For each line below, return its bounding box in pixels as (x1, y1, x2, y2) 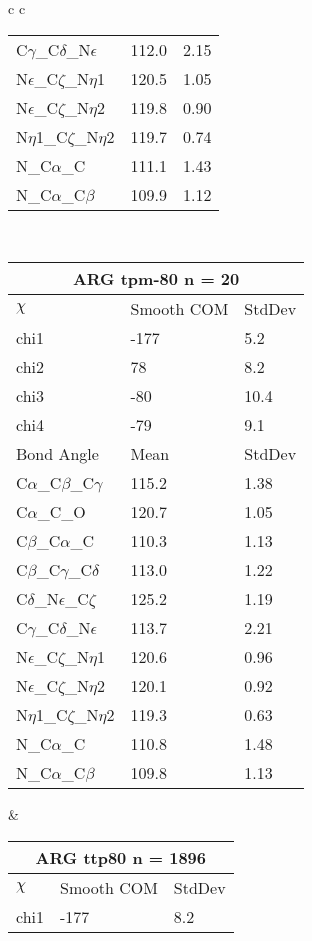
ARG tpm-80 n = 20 (72, 267, 240, 291)
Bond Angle (16, 442, 99, 466)
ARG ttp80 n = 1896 (35, 845, 207, 869)
